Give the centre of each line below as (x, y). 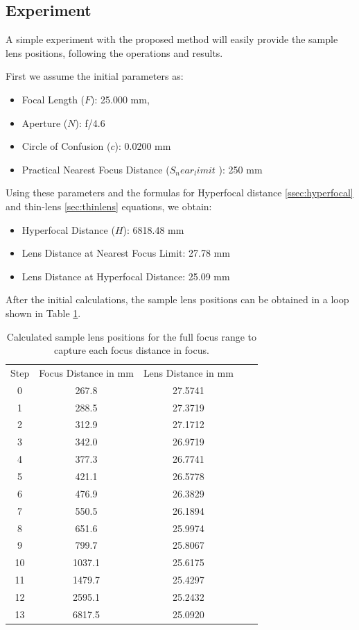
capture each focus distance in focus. (132, 350)
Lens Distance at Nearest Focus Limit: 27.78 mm (126, 253)
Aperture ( (45, 122)
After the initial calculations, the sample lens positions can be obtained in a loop (177, 299)
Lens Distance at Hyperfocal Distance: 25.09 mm (126, 276)
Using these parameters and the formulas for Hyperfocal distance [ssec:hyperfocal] (179, 193)
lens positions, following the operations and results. (114, 52)
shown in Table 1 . (43, 313)
